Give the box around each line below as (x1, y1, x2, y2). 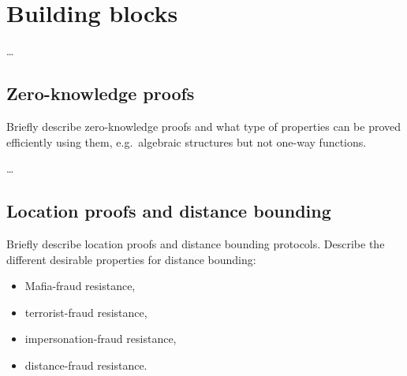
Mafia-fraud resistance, (24, 277, 136, 294)
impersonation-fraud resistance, (24, 330, 177, 347)
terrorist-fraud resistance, (24, 303, 147, 320)
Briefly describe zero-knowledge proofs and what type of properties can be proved (6, 117, 401, 134)
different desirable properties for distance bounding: (6, 251, 256, 267)
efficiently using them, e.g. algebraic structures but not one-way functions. (6, 133, 367, 150)
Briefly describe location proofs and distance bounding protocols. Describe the (6, 235, 385, 251)
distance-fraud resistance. (24, 356, 147, 373)
